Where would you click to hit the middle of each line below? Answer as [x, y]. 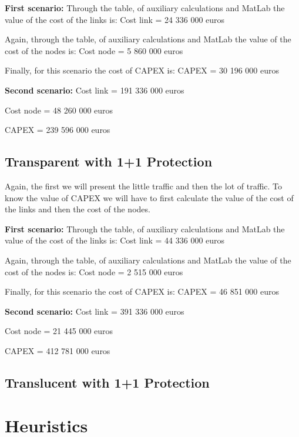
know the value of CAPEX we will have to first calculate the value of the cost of [149, 197]
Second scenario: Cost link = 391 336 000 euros [95, 311]
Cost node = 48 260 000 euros [59, 110]
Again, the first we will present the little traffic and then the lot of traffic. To [144, 186]
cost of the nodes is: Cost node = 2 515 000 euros [94, 271]
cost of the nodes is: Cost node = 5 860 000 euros [94, 50]
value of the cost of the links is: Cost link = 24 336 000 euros [115, 19]
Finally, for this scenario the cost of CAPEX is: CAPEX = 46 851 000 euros [142, 291]
